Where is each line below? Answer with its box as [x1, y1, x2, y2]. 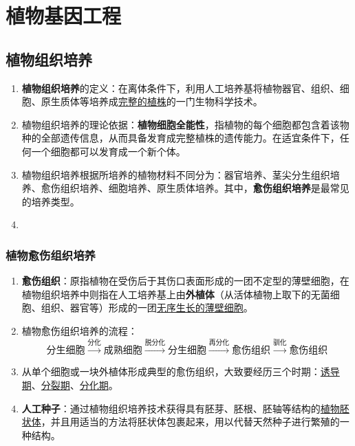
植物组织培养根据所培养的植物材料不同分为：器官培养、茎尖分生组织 [21, 167, 330, 181]
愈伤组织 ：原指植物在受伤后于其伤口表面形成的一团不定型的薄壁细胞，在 [21, 274, 349, 288]
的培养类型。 [21, 194, 80, 208]
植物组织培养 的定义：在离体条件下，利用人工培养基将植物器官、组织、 [21, 80, 340, 95]
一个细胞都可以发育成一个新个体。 [31, 144, 186, 158]
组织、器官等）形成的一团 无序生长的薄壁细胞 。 [41, 300, 253, 315]
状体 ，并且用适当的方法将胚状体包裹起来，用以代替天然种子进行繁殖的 [21, 414, 340, 429]
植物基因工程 [6, 1, 122, 30]
